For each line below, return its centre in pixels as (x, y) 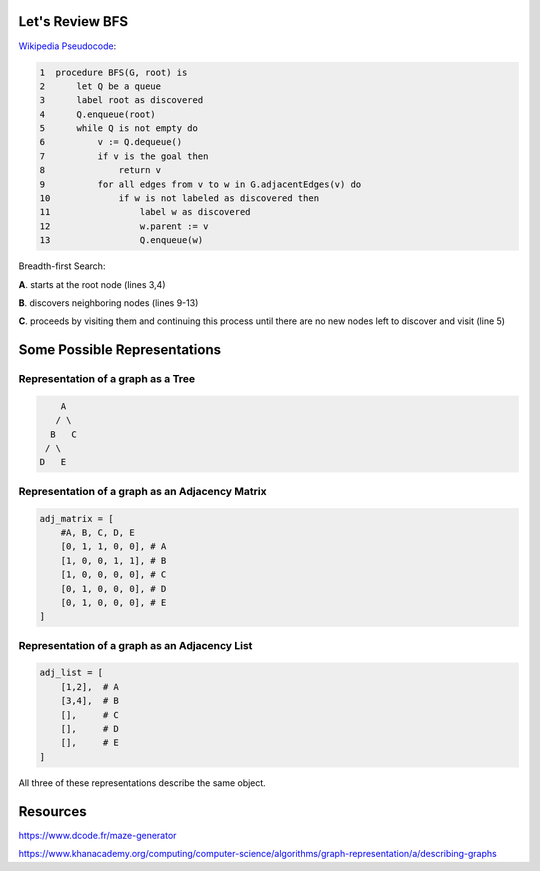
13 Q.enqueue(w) (121, 240)
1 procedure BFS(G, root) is (113, 72)
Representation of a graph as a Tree (106, 379)
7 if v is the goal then (124, 156)
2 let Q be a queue (100, 86)
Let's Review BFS (73, 21)
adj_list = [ (71, 673)
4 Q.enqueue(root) (98, 114)
